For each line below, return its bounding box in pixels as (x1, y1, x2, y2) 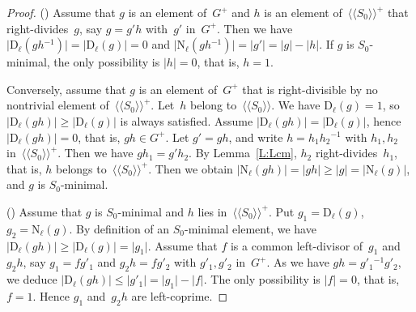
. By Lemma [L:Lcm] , (189, 144, 297, 161)
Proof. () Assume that (6, 4, 116, 20)
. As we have (266, 254, 329, 271)
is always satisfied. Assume (120, 112, 253, 129)
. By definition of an (69, 220, 170, 237)
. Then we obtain (148, 160, 233, 177)
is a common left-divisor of (230, 237, 363, 254)
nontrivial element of (6, 96, 109, 113)
